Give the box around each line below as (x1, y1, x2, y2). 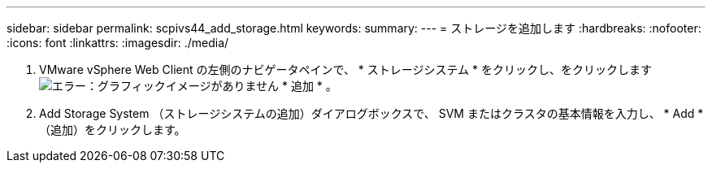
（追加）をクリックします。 (39, 123, 186, 136)
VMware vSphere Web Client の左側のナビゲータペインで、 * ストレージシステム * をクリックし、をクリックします (39, 63, 652, 76)
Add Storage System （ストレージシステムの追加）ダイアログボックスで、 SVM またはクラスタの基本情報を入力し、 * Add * (39, 106, 704, 120)
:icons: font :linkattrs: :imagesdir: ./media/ (7, 36, 229, 50)
